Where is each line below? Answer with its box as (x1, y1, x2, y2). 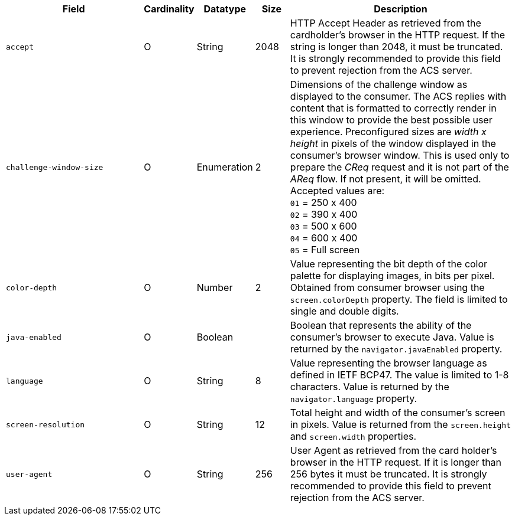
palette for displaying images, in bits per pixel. (290, 270, 495, 282)
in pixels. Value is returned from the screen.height (290, 418, 511, 430)
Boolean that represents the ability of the (290, 319, 472, 331)
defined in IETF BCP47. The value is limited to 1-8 (290, 369, 509, 381)
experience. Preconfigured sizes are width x (290, 126, 487, 138)
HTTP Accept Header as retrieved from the (290, 17, 481, 29)
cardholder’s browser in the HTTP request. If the (290, 29, 505, 41)
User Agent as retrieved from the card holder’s (290, 444, 497, 456)
